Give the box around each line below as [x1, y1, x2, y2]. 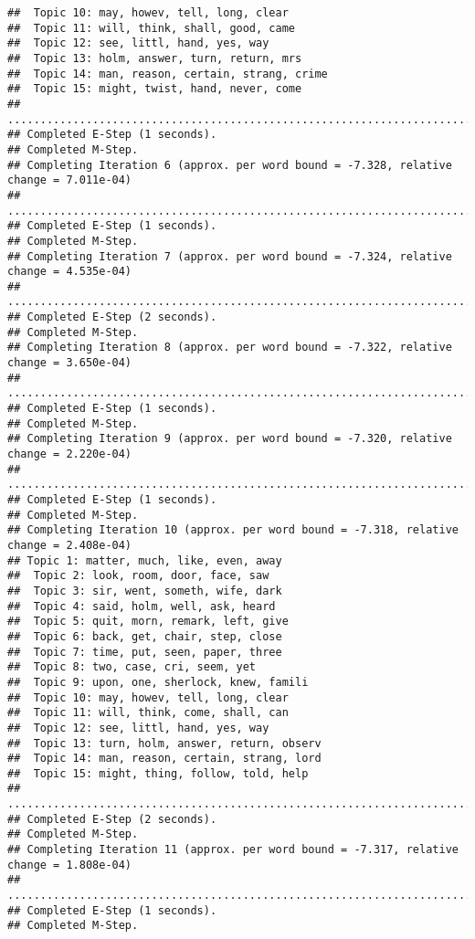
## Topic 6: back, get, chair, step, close [7, 629, 282, 643]
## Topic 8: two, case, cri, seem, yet [7, 660, 257, 674]
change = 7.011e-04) [7, 174, 132, 187]
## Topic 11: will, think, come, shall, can [7, 706, 289, 720]
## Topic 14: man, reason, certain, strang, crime [7, 67, 328, 80]
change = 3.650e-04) [7, 356, 132, 370]
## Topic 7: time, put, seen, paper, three [7, 645, 282, 659]
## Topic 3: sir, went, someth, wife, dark [7, 584, 282, 597]
